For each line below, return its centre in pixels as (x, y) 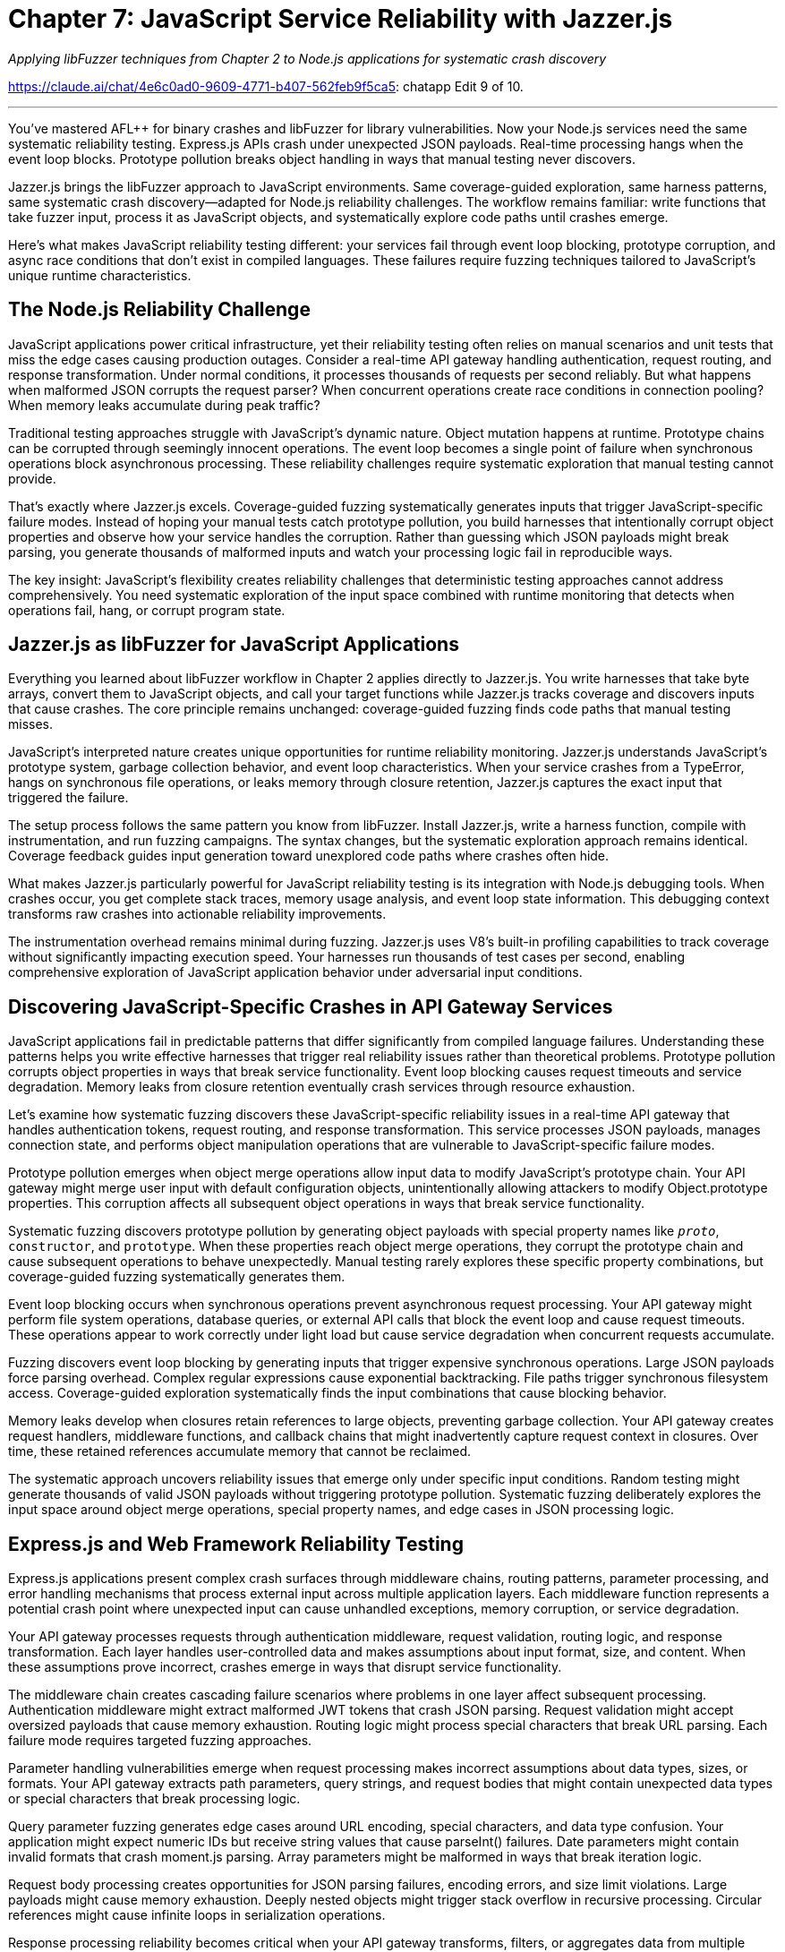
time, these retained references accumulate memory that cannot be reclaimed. (240, 1451)
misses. (31, 724)
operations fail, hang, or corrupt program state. (147, 610)
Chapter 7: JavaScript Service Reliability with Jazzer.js (341, 19)
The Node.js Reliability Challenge (159, 310)
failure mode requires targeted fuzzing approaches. (160, 1741)
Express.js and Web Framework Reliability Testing (236, 1544)
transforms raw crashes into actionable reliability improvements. (197, 914)
